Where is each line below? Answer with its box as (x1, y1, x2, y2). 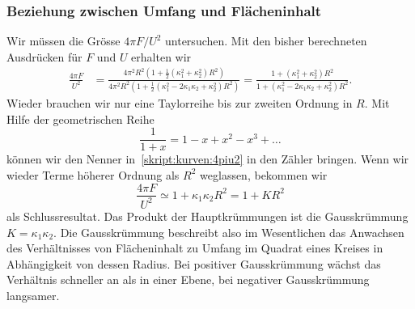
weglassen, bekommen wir (200, 166, 328, 183)
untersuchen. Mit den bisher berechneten (165, 32, 367, 49)
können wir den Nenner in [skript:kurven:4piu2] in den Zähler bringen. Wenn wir (6, 150, 409, 167)
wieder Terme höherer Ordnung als (6, 166, 180, 183)
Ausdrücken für (6, 48, 83, 65)
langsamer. (6, 286, 60, 303)
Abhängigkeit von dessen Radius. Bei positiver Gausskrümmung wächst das (6, 255, 381, 272)
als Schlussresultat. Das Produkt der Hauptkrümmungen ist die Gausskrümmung (6, 207, 409, 224)
